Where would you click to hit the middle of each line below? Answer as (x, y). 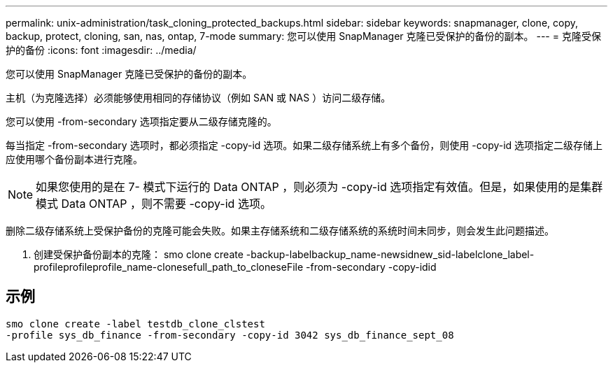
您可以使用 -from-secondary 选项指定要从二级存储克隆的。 (141, 121)
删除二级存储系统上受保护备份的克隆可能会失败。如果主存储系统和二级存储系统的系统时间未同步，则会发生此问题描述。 (280, 231)
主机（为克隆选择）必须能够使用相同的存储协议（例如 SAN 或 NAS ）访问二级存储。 (198, 98)
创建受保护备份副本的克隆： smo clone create (139, 254)
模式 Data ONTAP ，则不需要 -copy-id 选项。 (154, 204)
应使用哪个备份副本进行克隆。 (74, 159)
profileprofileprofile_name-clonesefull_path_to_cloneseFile (169, 267)
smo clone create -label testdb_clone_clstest (135, 324)
